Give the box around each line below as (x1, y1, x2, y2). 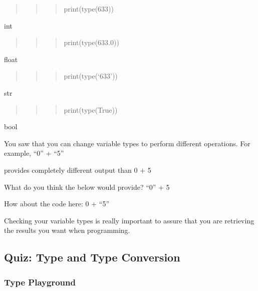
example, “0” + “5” (4, 148, 64, 158)
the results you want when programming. (4, 225, 130, 235)
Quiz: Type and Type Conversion (4, 249, 180, 265)
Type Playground (4, 275, 76, 288)
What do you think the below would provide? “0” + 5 (4, 181, 170, 192)
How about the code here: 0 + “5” (4, 198, 110, 209)
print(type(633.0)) (64, 37, 119, 48)
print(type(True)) (64, 104, 118, 115)
